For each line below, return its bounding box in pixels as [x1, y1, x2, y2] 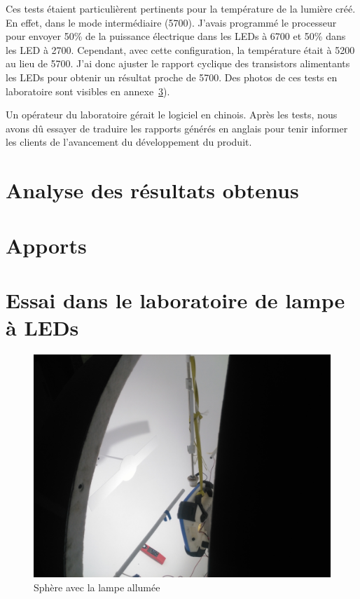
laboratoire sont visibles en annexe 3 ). [6, 83, 170, 98]
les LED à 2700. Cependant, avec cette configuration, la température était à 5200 [6, 42, 355, 57]
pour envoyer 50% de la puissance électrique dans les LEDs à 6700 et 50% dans [6, 29, 346, 43]
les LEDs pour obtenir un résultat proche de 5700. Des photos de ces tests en [6, 69, 338, 84]
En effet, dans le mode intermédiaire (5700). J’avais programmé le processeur [6, 15, 337, 29]
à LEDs [6, 313, 79, 342]
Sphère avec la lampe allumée [34, 579, 160, 594]
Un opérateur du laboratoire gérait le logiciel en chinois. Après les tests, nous [6, 107, 338, 122]
